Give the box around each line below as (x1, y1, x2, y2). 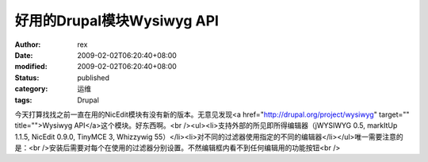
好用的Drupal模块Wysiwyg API (14, 12, 220, 29)
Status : (14, 72, 40, 83)
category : (14, 84, 48, 94)
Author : (14, 40, 41, 49)
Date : (14, 50, 33, 60)
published (77, 72, 110, 83)
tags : (14, 95, 32, 105)
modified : (14, 62, 48, 71)
